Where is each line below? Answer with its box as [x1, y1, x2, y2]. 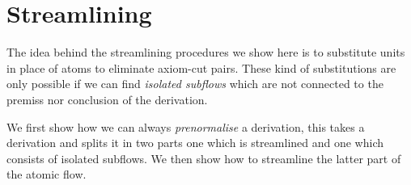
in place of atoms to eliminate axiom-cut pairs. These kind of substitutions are [6, 59, 396, 76]
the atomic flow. [6, 166, 87, 183]
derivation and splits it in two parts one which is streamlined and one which [6, 134, 384, 151]
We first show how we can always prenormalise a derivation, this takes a [6, 118, 365, 135]
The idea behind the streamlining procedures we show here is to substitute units [6, 44, 405, 61]
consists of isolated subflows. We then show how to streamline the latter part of [6, 149, 401, 166]
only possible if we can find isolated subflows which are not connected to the [6, 75, 383, 92]
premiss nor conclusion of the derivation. [6, 90, 208, 107]
